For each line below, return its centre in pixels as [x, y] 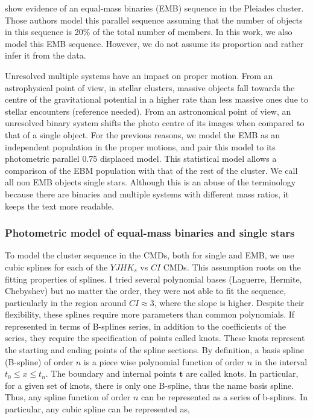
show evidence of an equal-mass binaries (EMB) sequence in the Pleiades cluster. [154, 8]
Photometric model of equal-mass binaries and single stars [150, 233]
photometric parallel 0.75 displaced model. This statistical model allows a [141, 158]
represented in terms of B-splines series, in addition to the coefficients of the [145, 326]
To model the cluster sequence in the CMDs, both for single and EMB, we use [150, 255]
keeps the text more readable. [59, 206]
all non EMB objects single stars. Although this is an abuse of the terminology [150, 182]
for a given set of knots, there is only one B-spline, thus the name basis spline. [150, 385]
